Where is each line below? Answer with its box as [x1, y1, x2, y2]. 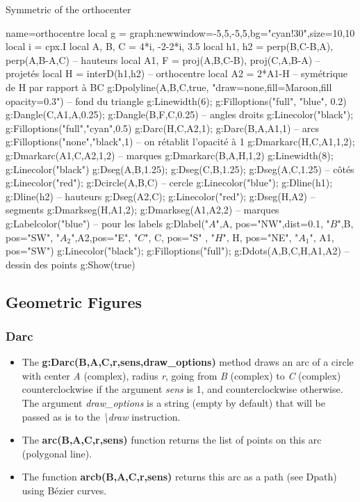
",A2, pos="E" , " [71, 229, 138, 244]
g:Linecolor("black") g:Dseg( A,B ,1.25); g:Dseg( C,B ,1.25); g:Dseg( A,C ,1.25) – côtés [6, 161, 354, 176]
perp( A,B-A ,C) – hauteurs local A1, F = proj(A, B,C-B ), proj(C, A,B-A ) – [6, 52, 320, 67]
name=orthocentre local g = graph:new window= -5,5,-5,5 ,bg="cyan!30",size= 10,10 [6, 25, 355, 40]
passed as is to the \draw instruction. [22, 409, 181, 423]
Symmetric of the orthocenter [6, 2, 131, 16]
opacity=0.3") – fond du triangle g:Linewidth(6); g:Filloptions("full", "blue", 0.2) [6, 93, 347, 108]
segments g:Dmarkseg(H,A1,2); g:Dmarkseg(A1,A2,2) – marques [6, 202, 279, 217]
